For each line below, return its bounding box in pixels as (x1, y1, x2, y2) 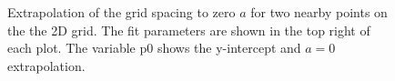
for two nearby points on (250, 3, 388, 21)
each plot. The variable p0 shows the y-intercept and (7, 38, 301, 57)
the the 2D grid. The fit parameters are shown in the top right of (7, 20, 370, 39)
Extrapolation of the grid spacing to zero (7, 3, 236, 21)
